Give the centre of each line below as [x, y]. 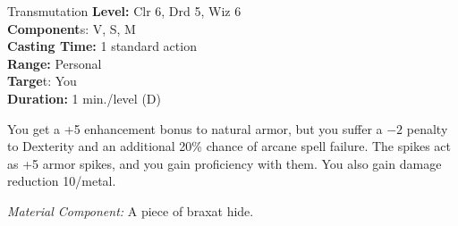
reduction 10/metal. [62, 181]
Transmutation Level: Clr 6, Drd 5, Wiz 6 [124, 11]
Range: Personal [55, 63]
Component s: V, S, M [72, 28]
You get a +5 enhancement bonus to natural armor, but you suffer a [195, 128]
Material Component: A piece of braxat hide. [131, 210]
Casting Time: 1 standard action [102, 46]
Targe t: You [42, 81]
